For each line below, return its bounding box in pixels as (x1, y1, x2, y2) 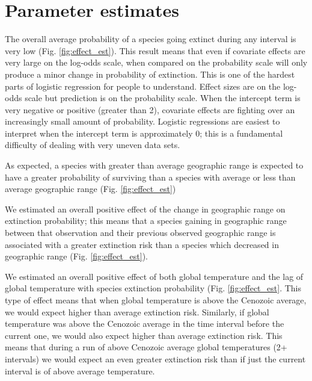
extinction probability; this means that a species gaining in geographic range (5, 214, 287, 227)
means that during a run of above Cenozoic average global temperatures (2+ (5, 341, 287, 353)
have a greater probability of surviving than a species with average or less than (5, 170, 296, 183)
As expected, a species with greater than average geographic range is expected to (5, 159, 304, 172)
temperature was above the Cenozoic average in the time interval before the (5, 317, 284, 330)
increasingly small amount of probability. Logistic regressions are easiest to (5, 115, 280, 128)
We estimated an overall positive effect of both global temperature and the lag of (5, 270, 304, 282)
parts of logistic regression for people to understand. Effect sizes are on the (5, 79, 281, 92)
